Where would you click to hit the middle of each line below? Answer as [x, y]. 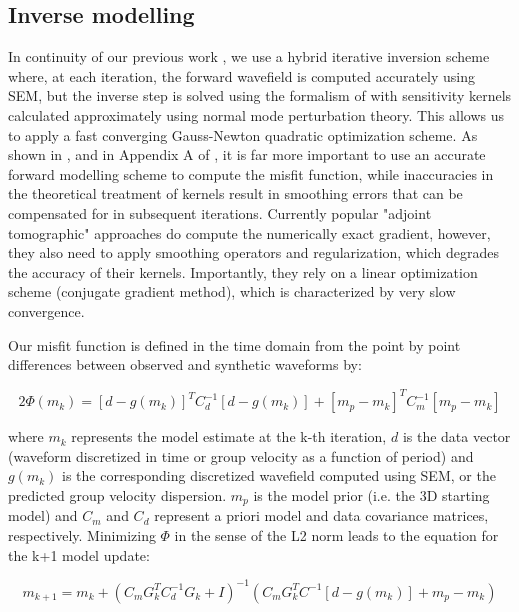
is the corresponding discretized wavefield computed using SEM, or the [279, 475]
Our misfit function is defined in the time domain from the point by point [234, 344]
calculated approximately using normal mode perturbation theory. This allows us [256, 114]
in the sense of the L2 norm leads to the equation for [336, 535]
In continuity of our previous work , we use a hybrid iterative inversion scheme [249, 56]
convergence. [46, 310]
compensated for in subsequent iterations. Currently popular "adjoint [220, 212]
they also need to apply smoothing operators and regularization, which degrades [253, 252]
